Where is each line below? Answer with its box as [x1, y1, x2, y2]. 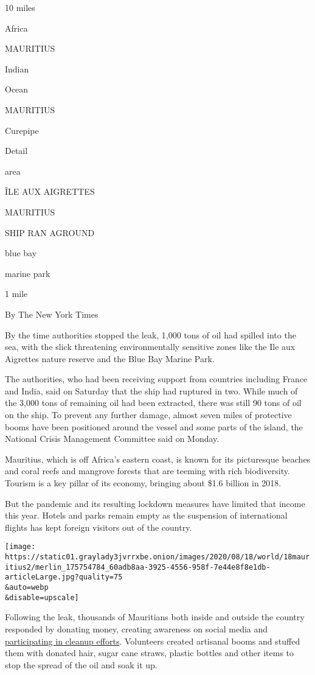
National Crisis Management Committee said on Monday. [5, 432, 220, 445]
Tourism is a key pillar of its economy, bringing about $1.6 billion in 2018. [5, 477, 282, 489]
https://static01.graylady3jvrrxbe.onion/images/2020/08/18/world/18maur [5, 553, 310, 562]
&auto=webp [5, 583, 49, 592]
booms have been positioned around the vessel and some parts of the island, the [5, 420, 303, 433]
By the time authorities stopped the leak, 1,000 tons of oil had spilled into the [5, 328, 296, 341]
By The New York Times [5, 307, 99, 320]
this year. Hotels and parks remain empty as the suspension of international [5, 509, 288, 522]
